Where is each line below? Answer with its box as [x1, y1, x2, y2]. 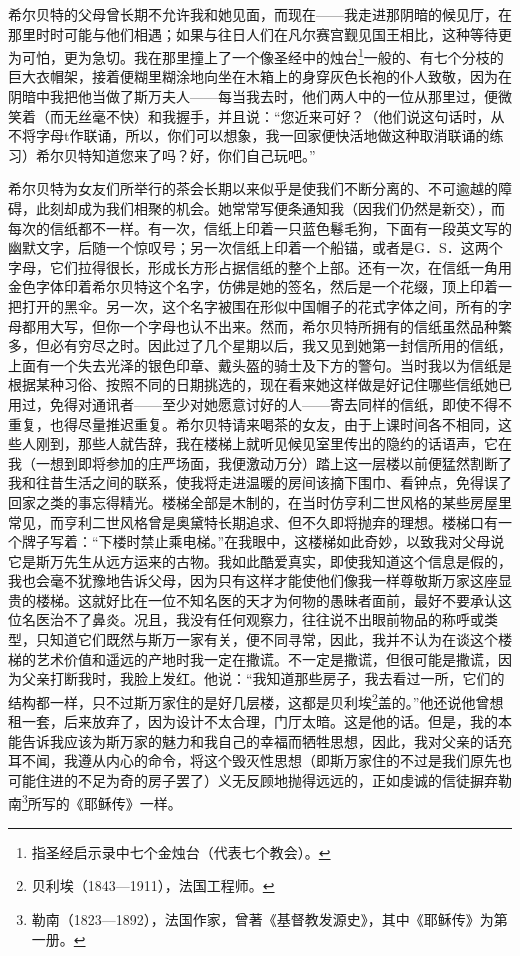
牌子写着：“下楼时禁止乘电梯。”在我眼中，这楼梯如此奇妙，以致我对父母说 [21, 531, 505, 552]
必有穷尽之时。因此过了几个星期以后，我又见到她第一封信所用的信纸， [49, 335, 512, 356]
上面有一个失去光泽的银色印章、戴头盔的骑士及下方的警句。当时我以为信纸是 [8, 354, 512, 375]
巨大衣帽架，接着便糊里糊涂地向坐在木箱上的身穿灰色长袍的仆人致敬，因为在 [8, 66, 512, 87]
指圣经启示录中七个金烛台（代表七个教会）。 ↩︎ [31, 841, 331, 862]
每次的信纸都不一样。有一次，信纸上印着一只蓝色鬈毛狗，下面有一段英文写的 [8, 217, 512, 238]
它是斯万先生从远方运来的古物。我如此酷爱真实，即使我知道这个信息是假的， [8, 550, 512, 571]
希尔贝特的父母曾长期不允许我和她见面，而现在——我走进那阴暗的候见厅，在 [8, 4, 512, 24]
